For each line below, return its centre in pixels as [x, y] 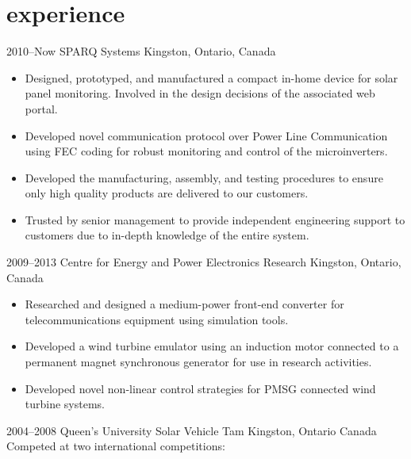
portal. [41, 108]
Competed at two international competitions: [116, 446]
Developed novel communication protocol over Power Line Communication [206, 135]
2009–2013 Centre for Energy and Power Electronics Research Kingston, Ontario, [204, 262]
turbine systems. [65, 404]
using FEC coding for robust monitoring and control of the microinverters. [206, 151]
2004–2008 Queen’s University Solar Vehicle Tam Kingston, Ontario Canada [192, 430]
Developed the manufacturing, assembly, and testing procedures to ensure [204, 177]
